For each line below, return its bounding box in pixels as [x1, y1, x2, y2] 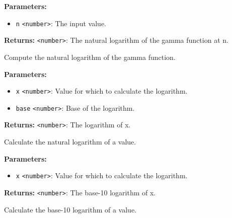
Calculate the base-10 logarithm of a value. [4, 204, 136, 214]
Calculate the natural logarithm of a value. [4, 136, 136, 147]
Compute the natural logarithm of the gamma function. [4, 51, 176, 62]
